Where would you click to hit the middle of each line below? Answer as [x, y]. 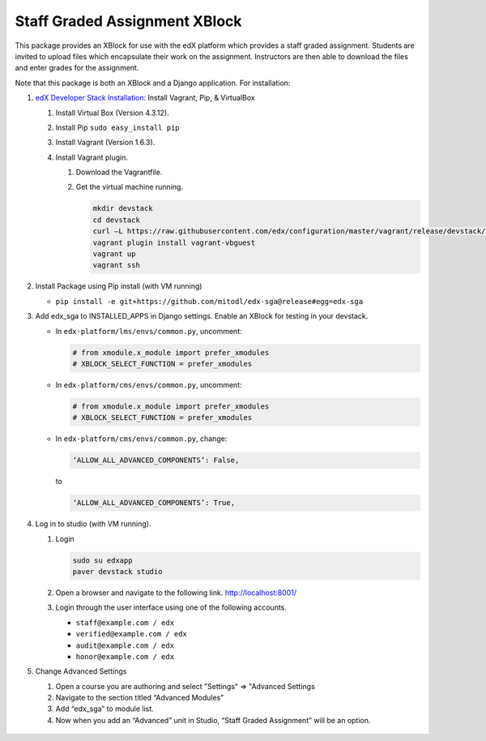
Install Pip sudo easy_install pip [117, 127]
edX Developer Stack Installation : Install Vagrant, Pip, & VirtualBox [145, 98]
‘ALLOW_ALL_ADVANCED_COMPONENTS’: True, [153, 503]
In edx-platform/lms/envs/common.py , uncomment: [149, 331]
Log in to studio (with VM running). [93, 524]
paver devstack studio [117, 571]
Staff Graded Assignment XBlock [128, 21]
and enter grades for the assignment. [77, 68]
